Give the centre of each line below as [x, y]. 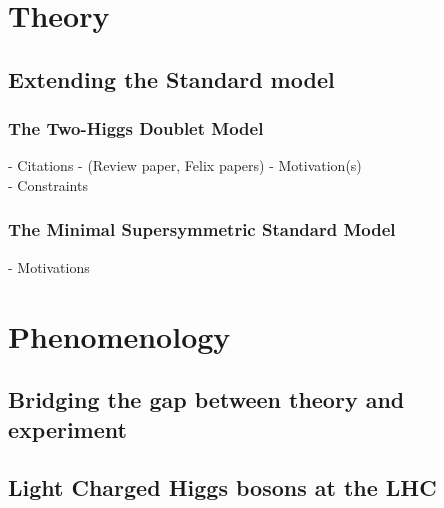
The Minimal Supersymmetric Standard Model [202, 229]
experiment [67, 428]
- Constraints [48, 184]
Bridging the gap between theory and [206, 399]
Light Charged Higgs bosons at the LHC [222, 487]
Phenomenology [119, 335]
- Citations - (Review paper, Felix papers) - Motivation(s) [185, 165]
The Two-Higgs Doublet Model [136, 128]
